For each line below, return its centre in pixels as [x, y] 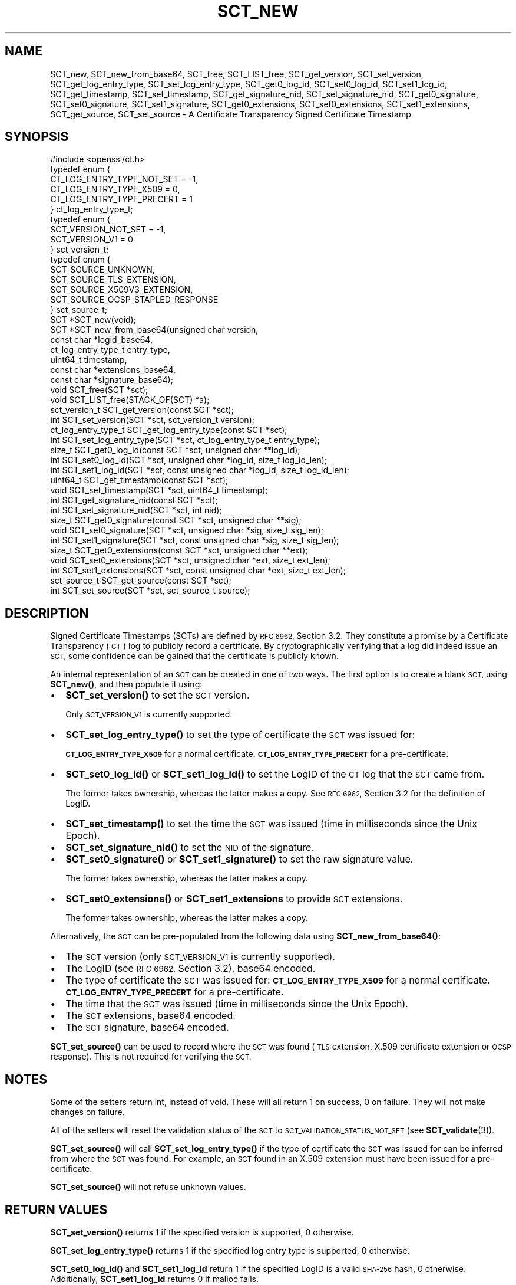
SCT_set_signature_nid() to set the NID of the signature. [190, 848]
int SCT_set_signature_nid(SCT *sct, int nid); [136, 510]
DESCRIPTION [47, 613]
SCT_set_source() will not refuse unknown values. [148, 1187]
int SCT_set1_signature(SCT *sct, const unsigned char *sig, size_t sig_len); [195, 540]
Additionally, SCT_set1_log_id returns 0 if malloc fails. [154, 1279]
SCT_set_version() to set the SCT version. [158, 695]
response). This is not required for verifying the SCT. [151, 1057]
